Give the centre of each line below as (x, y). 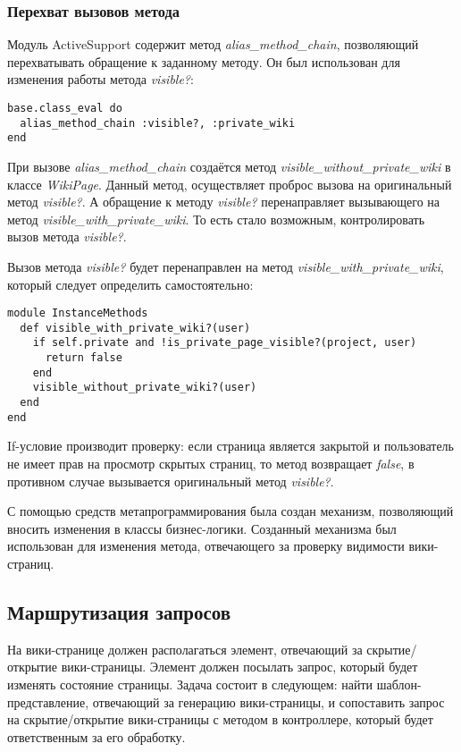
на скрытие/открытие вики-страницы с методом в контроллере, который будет (220, 719)
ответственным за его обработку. (96, 736)
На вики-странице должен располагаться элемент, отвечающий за (185, 649)
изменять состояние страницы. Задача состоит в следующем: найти (190, 684)
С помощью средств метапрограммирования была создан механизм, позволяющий (230, 511)
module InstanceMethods (78, 313)
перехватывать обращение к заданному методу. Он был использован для (204, 61)
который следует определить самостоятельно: (130, 284)
